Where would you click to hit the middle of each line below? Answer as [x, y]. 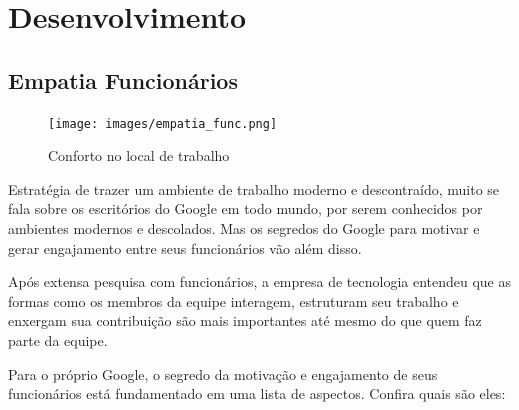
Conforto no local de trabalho [139, 155]
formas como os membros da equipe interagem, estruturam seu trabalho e [233, 300]
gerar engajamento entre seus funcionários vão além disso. [185, 247]
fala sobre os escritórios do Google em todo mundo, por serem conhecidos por [245, 208]
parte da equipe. [58, 339]
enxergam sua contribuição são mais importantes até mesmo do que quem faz [245, 320]
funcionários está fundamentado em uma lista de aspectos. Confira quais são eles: [257, 393]
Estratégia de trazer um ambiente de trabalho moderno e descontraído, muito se [254, 188]
